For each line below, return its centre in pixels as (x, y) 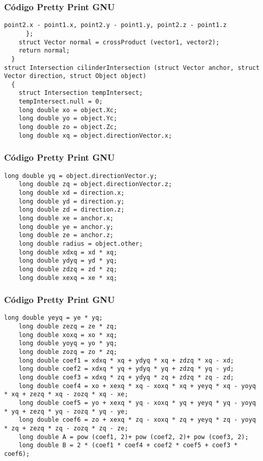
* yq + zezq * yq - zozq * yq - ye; (66, 411)
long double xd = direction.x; (72, 193)
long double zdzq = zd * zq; (68, 269)
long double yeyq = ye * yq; (54, 318)
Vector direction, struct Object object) (75, 76)
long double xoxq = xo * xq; (68, 335)
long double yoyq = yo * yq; (68, 343)
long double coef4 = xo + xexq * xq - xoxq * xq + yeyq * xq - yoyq (137, 386)
